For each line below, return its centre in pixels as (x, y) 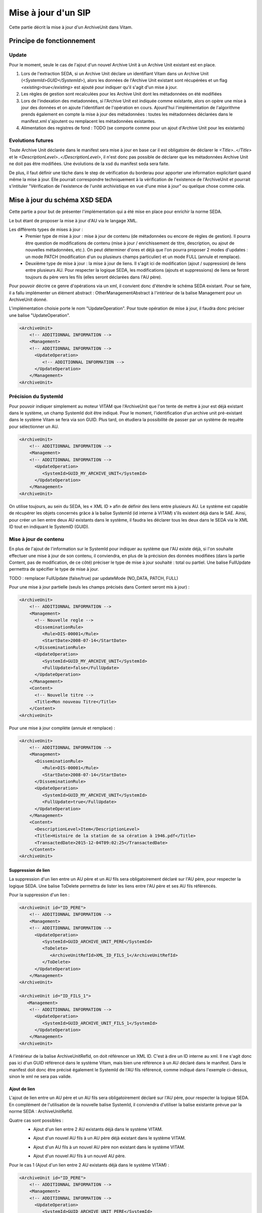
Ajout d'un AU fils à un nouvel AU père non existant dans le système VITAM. (109, 1147)
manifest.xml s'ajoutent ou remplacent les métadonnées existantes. (89, 121)
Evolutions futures (31, 140)
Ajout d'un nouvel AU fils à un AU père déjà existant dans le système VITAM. (110, 1138)
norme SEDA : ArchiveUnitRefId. (41, 1112)
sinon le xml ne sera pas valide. (41, 1077)
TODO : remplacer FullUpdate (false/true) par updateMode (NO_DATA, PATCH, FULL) (94, 578)
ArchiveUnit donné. (28, 299)
